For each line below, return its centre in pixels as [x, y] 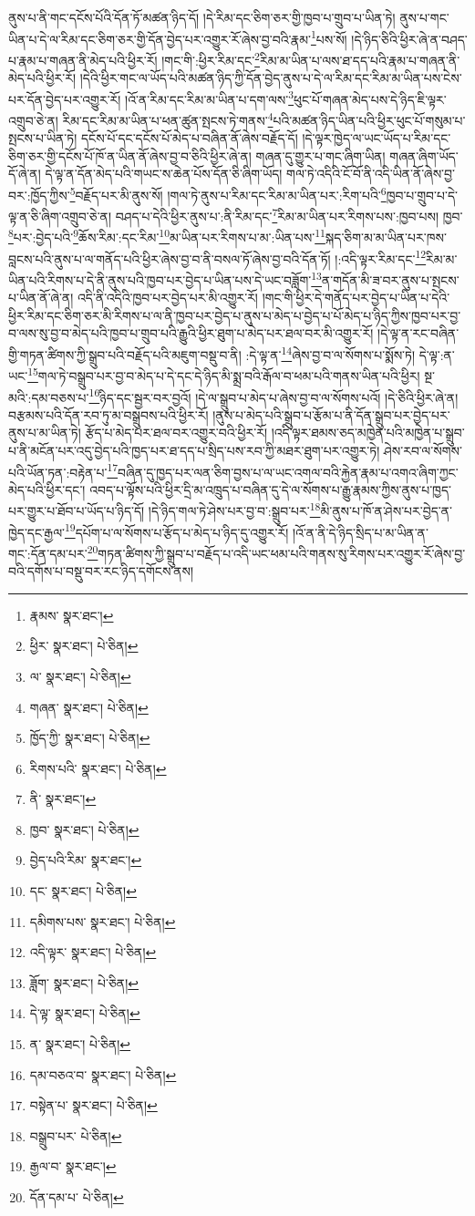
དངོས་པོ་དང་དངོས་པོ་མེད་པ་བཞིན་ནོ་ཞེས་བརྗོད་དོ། [189, 138]
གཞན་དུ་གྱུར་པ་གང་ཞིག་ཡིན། [320, 155]
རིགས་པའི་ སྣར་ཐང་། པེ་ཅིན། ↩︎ [98, 768]
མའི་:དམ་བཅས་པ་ [49, 397]
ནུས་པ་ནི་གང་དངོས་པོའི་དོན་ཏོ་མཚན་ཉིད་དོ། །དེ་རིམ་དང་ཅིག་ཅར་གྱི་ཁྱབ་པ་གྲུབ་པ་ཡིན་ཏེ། [202, 17]
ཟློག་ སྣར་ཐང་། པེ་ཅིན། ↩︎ [84, 982]
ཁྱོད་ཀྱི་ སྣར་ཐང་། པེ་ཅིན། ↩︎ [90, 738]
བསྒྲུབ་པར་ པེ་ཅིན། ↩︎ [76, 1135]
